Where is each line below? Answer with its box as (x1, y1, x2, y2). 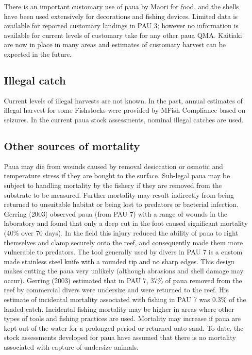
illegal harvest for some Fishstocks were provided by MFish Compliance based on (4, 105, 246, 115)
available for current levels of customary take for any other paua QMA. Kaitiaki (4, 30, 242, 40)
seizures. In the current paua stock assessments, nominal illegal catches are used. (4, 114, 244, 124)
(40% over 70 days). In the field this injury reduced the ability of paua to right (4, 227, 238, 237)
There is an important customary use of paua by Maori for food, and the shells (4, 1, 239, 11)
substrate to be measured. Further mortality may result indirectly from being (4, 189, 234, 200)
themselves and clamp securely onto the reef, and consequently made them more (4, 237, 243, 247)
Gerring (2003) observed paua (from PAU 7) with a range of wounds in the (4, 208, 227, 219)
